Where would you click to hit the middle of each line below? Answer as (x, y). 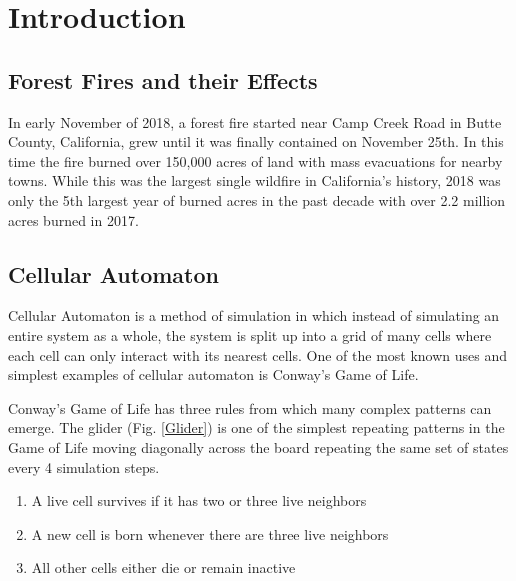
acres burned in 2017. (73, 219)
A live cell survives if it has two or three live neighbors (199, 500)
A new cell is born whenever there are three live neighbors (210, 533)
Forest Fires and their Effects (163, 79)
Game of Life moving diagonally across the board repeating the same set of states (258, 446)
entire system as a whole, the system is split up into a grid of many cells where (250, 334)
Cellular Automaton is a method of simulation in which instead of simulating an (254, 315)
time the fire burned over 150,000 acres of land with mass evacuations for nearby (255, 160)
